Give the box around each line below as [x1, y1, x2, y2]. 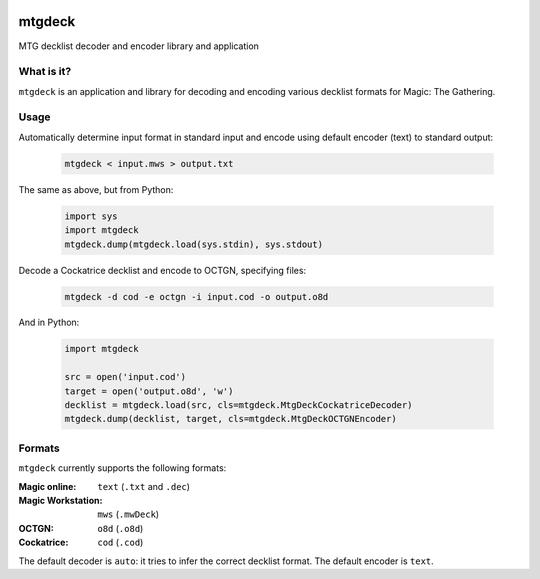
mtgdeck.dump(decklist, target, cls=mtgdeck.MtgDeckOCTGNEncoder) [64, 413, 397, 425]
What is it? [18, 65, 72, 79]
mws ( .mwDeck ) [97, 508, 160, 520]
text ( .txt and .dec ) [97, 480, 190, 492]
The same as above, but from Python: [18, 183, 174, 195]
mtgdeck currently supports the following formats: [18, 462, 227, 474]
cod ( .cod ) [97, 536, 144, 549]
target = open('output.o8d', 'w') [64, 385, 234, 397]
